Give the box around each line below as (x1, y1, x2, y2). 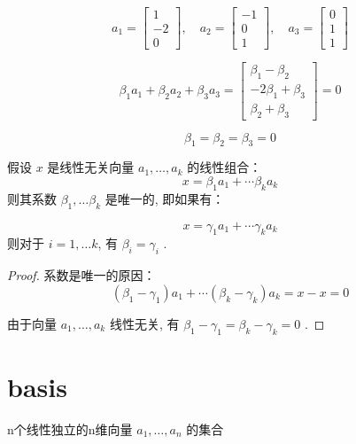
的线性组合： (187, 158, 262, 176)
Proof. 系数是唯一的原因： (7, 266, 156, 284)
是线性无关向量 (47, 158, 135, 176)
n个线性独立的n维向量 (7, 419, 133, 438)
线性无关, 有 (109, 314, 180, 332)
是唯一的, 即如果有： (104, 189, 225, 207)
